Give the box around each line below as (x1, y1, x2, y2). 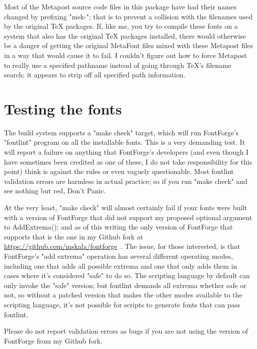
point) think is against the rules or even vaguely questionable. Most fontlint (4, 166, 234, 176)
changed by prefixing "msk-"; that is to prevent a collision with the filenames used (4, 11, 253, 21)
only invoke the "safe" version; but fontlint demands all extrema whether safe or (4, 280, 247, 290)
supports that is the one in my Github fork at (4, 231, 143, 241)
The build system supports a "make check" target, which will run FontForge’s (4, 127, 239, 137)
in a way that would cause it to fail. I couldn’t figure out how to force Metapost (4, 50, 247, 60)
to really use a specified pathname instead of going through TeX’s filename (4, 59, 232, 70)
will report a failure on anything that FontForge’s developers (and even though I (4, 147, 249, 157)
